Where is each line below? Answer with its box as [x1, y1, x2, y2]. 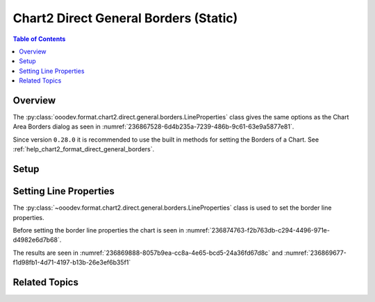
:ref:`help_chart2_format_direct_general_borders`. [12, 145, 155, 153]
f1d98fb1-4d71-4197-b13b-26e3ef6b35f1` [12, 258, 131, 267]
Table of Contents [12, 35, 66, 43]
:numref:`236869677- [283, 249, 347, 257]
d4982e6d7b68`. [12, 236, 62, 244]
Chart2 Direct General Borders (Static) [12, 10, 238, 26]
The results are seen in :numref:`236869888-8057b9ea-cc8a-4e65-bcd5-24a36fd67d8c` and [12, 249, 283, 257]
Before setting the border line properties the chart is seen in [12, 226, 184, 234]
